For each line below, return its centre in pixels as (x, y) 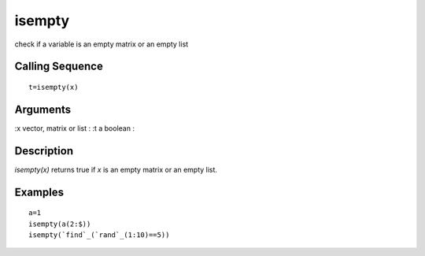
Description (44, 151)
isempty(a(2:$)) (60, 224)
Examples (39, 192)
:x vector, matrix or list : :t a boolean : (75, 128)
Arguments (43, 109)
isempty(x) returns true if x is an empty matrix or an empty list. (116, 169)
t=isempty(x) (54, 87)
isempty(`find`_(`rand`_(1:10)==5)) (99, 235)
